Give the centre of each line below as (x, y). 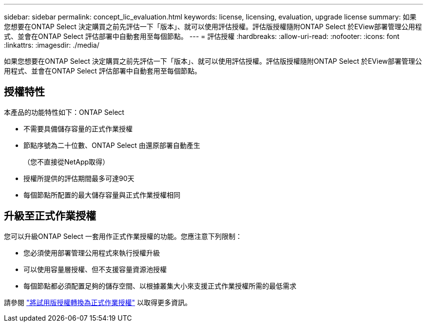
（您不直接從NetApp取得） (67, 162)
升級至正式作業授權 (50, 216)
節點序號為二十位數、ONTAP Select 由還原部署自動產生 (112, 145)
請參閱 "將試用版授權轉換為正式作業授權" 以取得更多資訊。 (98, 302)
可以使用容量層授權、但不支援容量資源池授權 (95, 269)
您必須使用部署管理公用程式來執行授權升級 (92, 253)
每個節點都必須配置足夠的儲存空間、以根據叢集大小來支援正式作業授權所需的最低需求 (160, 286)
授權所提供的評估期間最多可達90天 (79, 178)
